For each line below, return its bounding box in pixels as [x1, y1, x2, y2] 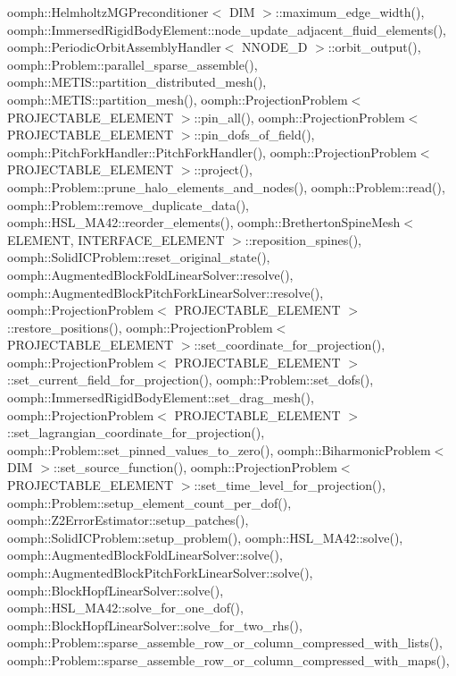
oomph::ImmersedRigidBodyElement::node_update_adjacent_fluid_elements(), [7, 20, 446, 38]
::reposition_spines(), [245, 230, 361, 249]
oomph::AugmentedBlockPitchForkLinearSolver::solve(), [7, 563, 313, 581]
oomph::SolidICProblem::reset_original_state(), [7, 248, 270, 266]
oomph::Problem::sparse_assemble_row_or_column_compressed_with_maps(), [7, 650, 450, 669]
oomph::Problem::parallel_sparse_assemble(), [7, 55, 258, 73]
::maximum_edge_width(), [275, 3, 425, 21]
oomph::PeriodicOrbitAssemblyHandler [7, 38, 221, 56]
